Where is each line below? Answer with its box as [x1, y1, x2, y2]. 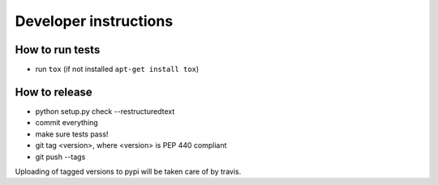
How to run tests [15, 43, 101, 57]
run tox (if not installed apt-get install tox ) [35, 65, 200, 74]
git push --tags [35, 152, 86, 162]
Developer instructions [15, 12, 174, 30]
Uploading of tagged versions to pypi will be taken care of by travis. [15, 166, 242, 176]
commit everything [35, 118, 99, 128]
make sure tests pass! [35, 129, 109, 139]
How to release [15, 85, 92, 99]
